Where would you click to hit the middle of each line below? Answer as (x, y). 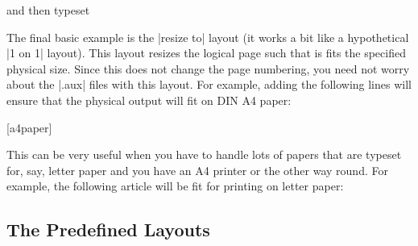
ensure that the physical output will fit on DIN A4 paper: (149, 100)
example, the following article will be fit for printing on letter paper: (175, 186)
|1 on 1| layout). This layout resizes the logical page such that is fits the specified (206, 53)
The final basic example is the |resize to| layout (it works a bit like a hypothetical (208, 37)
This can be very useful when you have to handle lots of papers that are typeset (204, 154)
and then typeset (48, 10)
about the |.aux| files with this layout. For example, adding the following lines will (209, 84)
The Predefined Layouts (108, 229)
